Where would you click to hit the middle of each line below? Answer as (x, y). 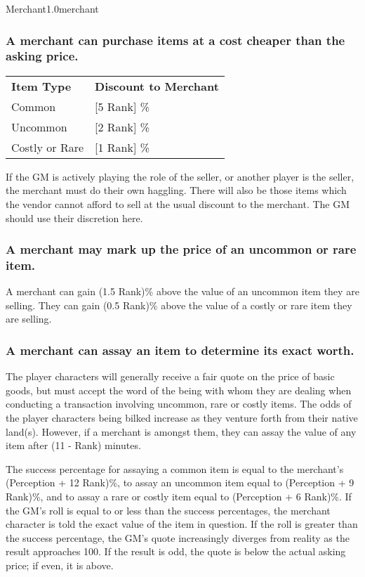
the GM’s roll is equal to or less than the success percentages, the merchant (168, 510)
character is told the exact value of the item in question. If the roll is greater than (182, 524)
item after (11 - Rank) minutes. (73, 445)
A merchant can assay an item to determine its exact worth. (180, 350)
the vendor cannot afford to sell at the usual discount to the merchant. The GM (178, 203)
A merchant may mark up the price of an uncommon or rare (181, 249)
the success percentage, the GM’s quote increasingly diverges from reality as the (178, 537)
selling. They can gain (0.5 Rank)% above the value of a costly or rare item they (179, 305)
